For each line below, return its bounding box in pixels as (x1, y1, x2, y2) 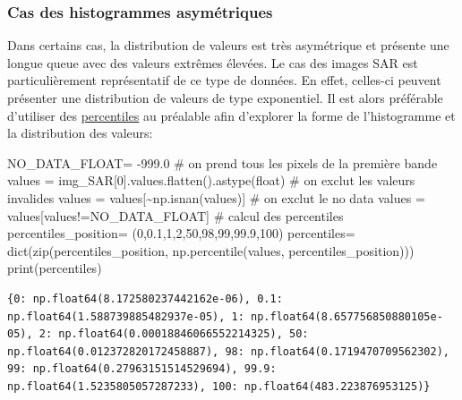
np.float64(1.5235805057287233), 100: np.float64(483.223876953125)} (7, 379, 431, 393)
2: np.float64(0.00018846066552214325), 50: (38, 328, 309, 341)
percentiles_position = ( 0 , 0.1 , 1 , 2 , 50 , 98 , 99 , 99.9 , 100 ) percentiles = (7, 224, 355, 243)
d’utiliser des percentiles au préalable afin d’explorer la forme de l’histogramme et (7, 106, 456, 124)
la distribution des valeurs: (7, 123, 153, 142)
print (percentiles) (7, 259, 102, 277)
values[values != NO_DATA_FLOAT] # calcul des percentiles (7, 206, 344, 225)
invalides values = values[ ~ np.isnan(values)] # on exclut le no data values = (7, 188, 425, 207)
